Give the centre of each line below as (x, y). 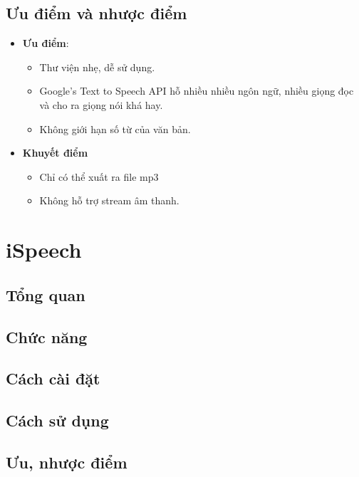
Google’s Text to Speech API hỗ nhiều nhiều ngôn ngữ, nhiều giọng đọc (197, 91)
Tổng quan (46, 294)
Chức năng (47, 336)
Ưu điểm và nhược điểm (97, 13)
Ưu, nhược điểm (67, 462)
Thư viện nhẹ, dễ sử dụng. (97, 67)
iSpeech (44, 250)
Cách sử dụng (57, 420)
